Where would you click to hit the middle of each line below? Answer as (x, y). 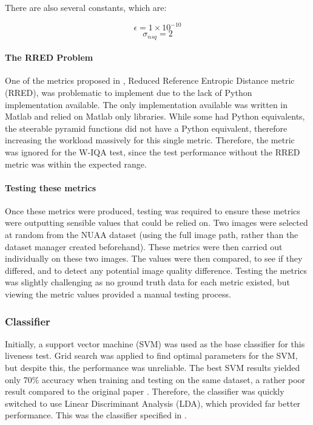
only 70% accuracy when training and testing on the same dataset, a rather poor (155, 379)
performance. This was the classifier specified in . (96, 415)
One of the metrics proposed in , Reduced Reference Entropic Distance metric (150, 80)
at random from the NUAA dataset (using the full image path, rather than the (152, 235)
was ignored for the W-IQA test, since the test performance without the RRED (153, 151)
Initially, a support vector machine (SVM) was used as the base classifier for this (155, 343)
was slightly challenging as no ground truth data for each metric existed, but (147, 282)
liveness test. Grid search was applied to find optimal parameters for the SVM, (151, 355)
